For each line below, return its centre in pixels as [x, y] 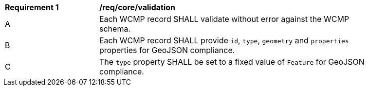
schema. [115, 29]
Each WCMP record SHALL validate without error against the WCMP [224, 19]
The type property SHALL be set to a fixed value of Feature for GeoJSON [232, 62]
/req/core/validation [137, 7]
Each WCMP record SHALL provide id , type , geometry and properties [224, 40]
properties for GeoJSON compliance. [167, 50]
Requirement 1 [32, 7]
